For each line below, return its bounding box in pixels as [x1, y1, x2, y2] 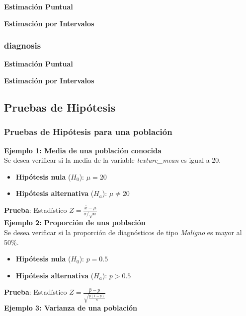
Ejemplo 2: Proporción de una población [4, 217, 146, 228]
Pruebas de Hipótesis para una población [4, 126, 172, 138]
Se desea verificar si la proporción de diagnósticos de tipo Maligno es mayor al [4, 227, 242, 237]
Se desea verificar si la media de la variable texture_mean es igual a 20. [4, 155, 221, 165]
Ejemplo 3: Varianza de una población [4, 303, 137, 313]
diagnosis [4, 39, 41, 52]
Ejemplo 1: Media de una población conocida [4, 145, 162, 155]
